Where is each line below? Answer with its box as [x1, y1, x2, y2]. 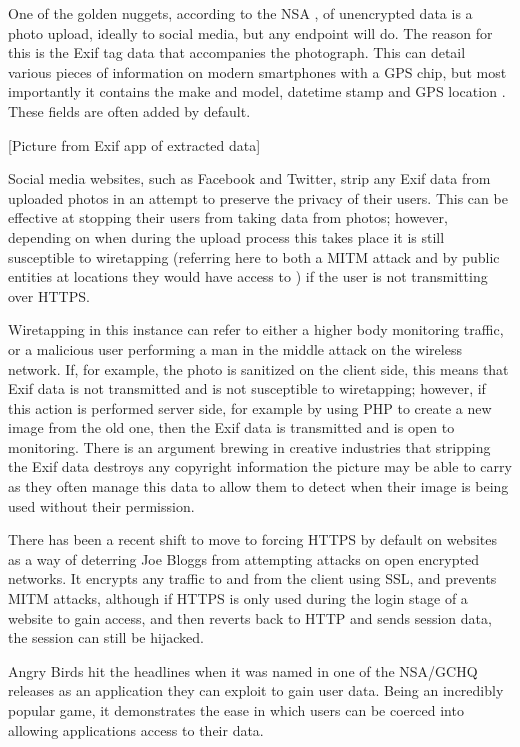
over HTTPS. [8, 285, 90, 306]
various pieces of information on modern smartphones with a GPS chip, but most [8, 61, 507, 82]
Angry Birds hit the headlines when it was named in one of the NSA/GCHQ [8, 660, 478, 681]
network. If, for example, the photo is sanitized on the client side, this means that [8, 358, 509, 379]
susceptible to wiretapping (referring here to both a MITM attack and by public [8, 246, 500, 267]
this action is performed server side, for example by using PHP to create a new [8, 397, 492, 418]
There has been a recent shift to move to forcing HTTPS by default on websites [8, 529, 498, 550]
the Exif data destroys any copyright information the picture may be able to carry [8, 456, 512, 477]
